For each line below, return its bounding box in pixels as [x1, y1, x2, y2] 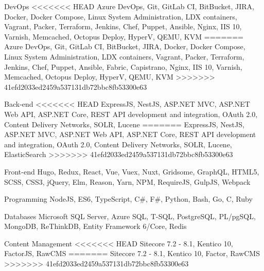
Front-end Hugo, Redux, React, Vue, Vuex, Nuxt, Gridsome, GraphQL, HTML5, [4, 166, 259, 177]
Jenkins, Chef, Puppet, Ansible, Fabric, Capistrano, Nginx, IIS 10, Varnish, [4, 61, 242, 72]
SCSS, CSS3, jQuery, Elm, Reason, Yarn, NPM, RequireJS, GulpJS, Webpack [4, 176, 251, 187]
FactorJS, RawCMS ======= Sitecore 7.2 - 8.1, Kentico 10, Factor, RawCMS [4, 248, 260, 259]
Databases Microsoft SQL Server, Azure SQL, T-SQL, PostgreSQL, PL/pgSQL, [4, 210, 256, 221]
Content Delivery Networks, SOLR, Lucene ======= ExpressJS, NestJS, [4, 119, 244, 129]
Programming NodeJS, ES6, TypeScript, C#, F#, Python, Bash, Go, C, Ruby [4, 193, 253, 204]
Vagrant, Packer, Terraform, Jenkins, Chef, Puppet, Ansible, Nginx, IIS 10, [4, 21, 242, 32]
